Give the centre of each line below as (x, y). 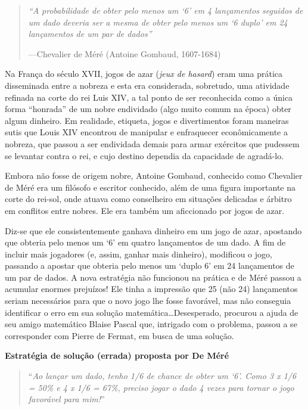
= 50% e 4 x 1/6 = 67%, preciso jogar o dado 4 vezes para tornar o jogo (161, 387)
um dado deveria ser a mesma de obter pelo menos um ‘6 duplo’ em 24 (158, 22)
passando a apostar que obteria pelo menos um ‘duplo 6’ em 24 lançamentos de (150, 265)
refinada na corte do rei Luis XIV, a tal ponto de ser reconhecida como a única (149, 97)
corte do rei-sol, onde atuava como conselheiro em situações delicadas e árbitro (148, 199)
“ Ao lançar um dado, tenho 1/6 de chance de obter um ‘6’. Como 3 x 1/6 (162, 376)
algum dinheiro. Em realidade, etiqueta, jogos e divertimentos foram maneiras (147, 120)
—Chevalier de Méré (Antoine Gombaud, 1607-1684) (125, 53)
